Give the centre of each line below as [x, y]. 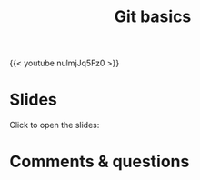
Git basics [153, 17]
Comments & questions [100, 162]
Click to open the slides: [55, 125]
